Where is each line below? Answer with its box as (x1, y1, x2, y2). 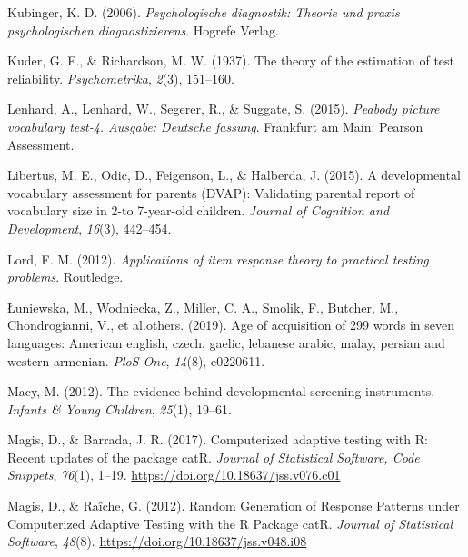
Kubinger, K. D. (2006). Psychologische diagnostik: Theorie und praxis (7, 3, 400, 21)
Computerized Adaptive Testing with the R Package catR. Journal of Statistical (7, 513, 453, 532)
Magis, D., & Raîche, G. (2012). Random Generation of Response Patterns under (7, 496, 460, 515)
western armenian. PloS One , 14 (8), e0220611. (7, 351, 265, 370)
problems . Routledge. (7, 267, 124, 286)
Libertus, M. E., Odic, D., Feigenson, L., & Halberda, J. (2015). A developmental (7, 165, 461, 184)
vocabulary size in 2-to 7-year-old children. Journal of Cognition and (7, 201, 390, 220)
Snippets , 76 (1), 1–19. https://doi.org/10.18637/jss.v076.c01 (7, 465, 341, 484)
